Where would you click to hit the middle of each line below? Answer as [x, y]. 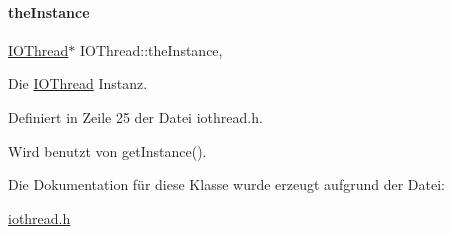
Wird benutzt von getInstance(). [107, 150]
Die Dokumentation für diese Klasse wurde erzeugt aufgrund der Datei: [226, 184]
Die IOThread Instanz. [78, 83]
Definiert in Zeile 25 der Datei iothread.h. [135, 116]
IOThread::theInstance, [151, 49]
